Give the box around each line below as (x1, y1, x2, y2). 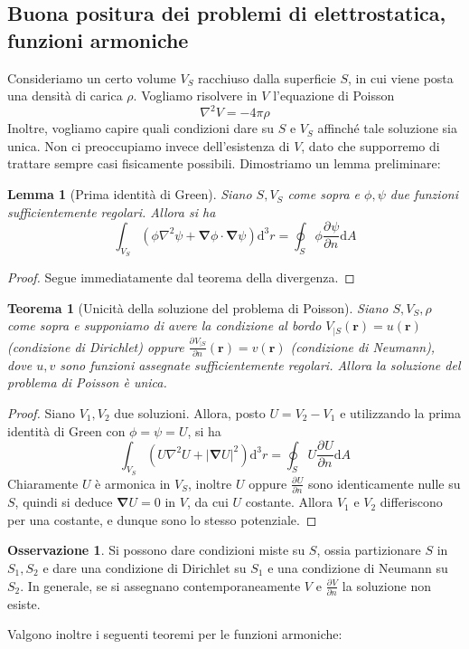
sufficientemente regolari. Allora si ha (7, 202, 216, 221)
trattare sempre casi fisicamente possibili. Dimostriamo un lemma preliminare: (7, 154, 441, 173)
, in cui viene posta (348, 68, 454, 87)
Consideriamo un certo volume (7, 68, 176, 87)
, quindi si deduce (14, 492, 113, 511)
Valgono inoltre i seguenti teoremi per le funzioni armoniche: (7, 625, 342, 644)
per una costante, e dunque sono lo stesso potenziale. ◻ (7, 510, 317, 529)
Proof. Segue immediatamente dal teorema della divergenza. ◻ (7, 267, 355, 286)
